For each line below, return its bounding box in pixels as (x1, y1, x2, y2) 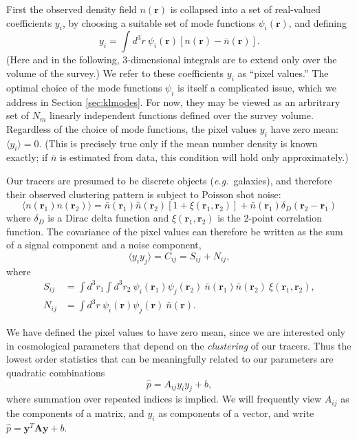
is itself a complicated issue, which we (177, 80, 336, 94)
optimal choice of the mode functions (6, 80, 162, 94)
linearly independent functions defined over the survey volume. (50, 108, 314, 122)
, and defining (288, 15, 347, 30)
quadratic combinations (6, 365, 105, 379)
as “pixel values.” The (237, 65, 329, 80)
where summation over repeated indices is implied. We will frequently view (6, 392, 322, 406)
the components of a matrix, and (6, 405, 144, 420)
